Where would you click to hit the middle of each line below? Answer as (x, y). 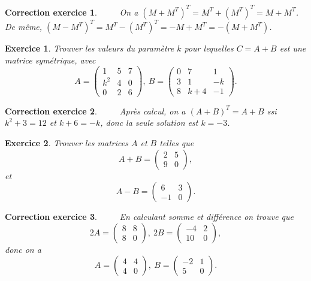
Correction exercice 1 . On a (72, 12)
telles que (177, 143)
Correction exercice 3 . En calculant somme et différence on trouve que (150, 217)
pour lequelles (209, 48)
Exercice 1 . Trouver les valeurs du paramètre (90, 48)
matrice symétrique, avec (50, 60)
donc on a (23, 249)
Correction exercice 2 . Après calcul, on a (95, 111)
